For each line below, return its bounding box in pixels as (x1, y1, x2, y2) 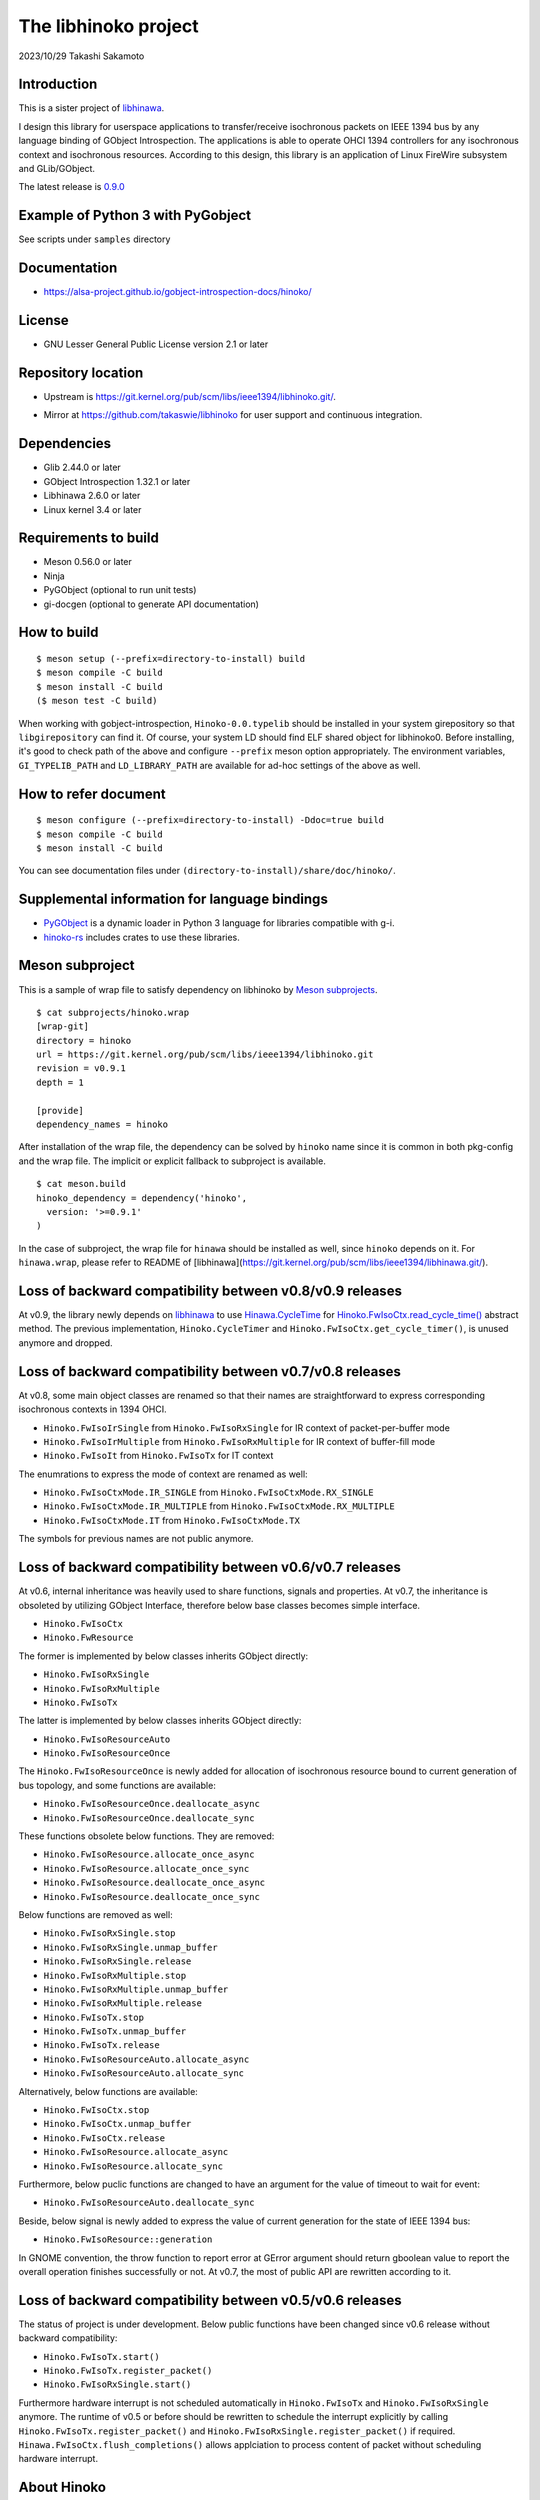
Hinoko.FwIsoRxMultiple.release (43, 1998, 202, 2009)
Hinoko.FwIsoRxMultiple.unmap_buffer (43, 1983, 229, 1995)
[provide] (36, 1105, 84, 1116)
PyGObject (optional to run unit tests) (43, 584, 197, 596)
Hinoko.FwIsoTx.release (43, 2040, 160, 2051)
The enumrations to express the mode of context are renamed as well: (18, 1468, 309, 1480)
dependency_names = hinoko (36, 1119, 169, 1130)
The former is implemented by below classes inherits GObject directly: (18, 1650, 309, 1662)
